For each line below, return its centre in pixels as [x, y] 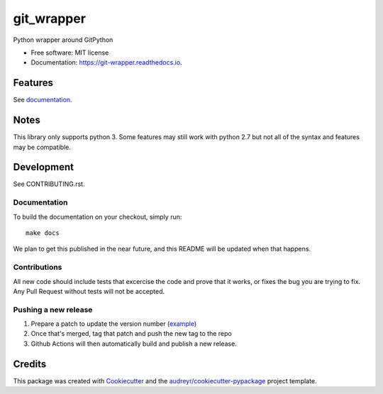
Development [44, 167]
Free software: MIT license [70, 53]
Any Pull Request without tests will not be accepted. [89, 291]
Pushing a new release [53, 310]
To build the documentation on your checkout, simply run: [98, 217]
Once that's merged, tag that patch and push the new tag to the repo [131, 334]
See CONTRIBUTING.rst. [49, 184]
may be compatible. [42, 147]
